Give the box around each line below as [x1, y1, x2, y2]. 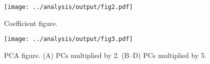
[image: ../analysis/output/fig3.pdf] [4, 35, 133, 43]
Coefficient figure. [4, 17, 58, 28]
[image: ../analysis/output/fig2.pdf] [4, 3, 133, 10]
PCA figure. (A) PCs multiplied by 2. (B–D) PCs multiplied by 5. [4, 49, 206, 60]
